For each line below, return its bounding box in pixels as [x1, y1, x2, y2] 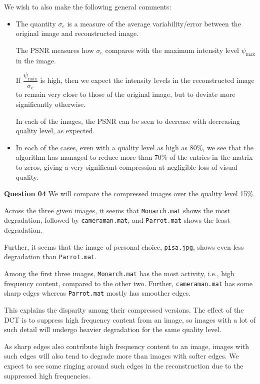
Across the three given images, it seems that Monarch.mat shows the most [4, 205, 230, 215]
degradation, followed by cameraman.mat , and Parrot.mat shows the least [4, 215, 230, 225]
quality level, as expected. [15, 125, 95, 136]
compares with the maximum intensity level [105, 44, 239, 55]
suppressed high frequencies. [4, 370, 90, 381]
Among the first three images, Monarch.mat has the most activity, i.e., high [4, 268, 234, 279]
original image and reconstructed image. [15, 28, 138, 38]
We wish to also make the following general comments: [4, 1, 171, 11]
